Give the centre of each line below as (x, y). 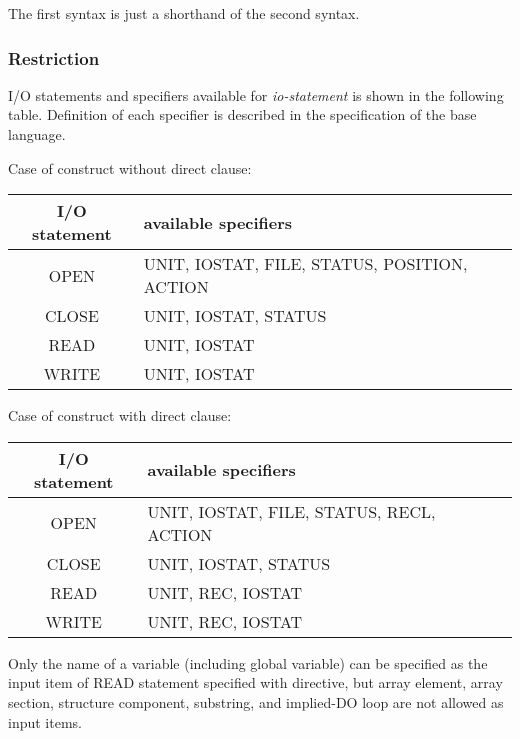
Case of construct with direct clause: (120, 415)
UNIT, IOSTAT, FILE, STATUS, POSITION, (305, 264)
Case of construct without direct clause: (130, 167)
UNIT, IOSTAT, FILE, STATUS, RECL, (291, 511)
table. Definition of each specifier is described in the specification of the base (242, 114)
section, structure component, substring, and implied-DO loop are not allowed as (256, 701)
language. (37, 134)
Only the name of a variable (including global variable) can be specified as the (248, 662)
